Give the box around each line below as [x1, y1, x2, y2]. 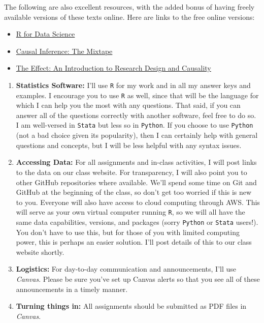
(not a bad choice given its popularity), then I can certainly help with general [16, 130, 258, 140]
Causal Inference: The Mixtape [16, 45, 113, 56]
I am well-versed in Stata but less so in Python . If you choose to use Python [16, 120, 253, 130]
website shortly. [16, 246, 64, 257]
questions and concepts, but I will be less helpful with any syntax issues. [16, 139, 242, 150]
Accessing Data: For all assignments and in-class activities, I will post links [16, 157, 257, 167]
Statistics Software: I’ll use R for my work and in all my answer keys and [16, 79, 251, 90]
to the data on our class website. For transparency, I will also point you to [16, 166, 247, 177]
